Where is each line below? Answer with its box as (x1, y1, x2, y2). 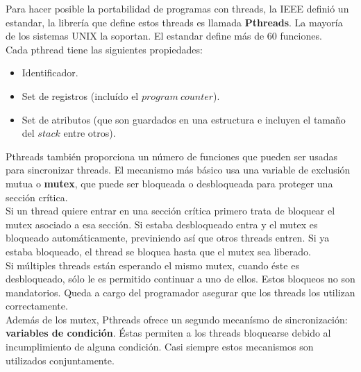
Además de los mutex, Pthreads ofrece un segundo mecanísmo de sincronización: (6, 312, 348, 326)
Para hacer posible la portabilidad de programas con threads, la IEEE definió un (6, 1, 349, 15)
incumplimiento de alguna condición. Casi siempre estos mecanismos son (6, 339, 314, 354)
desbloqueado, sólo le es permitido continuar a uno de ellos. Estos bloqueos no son (6, 271, 355, 286)
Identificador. (22, 65, 78, 80)
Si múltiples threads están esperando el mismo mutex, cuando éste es (6, 257, 299, 272)
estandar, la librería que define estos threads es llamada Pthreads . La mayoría (6, 15, 343, 29)
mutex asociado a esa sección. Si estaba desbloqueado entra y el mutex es (6, 217, 318, 231)
